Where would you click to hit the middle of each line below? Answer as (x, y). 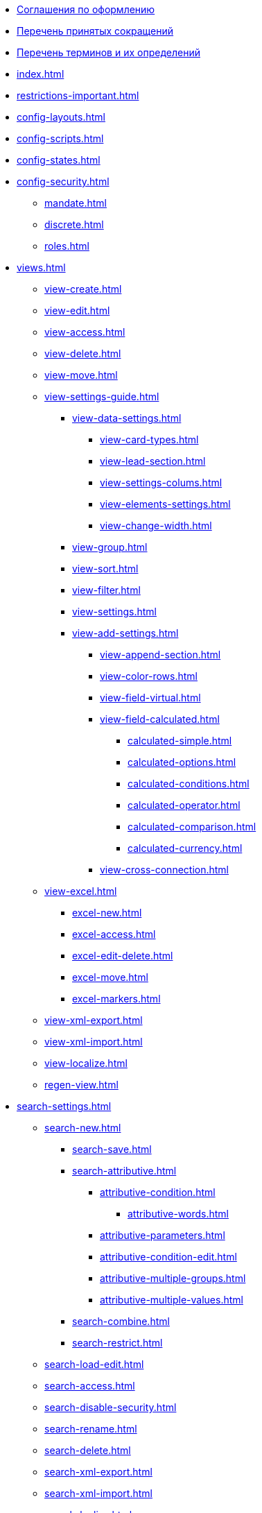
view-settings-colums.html (161, 482)
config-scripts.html (60, 138)
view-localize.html (86, 1063)
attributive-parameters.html (163, 1235)
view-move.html (81, 375)
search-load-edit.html (94, 1364)
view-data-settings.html (127, 418)
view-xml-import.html (94, 1042)
